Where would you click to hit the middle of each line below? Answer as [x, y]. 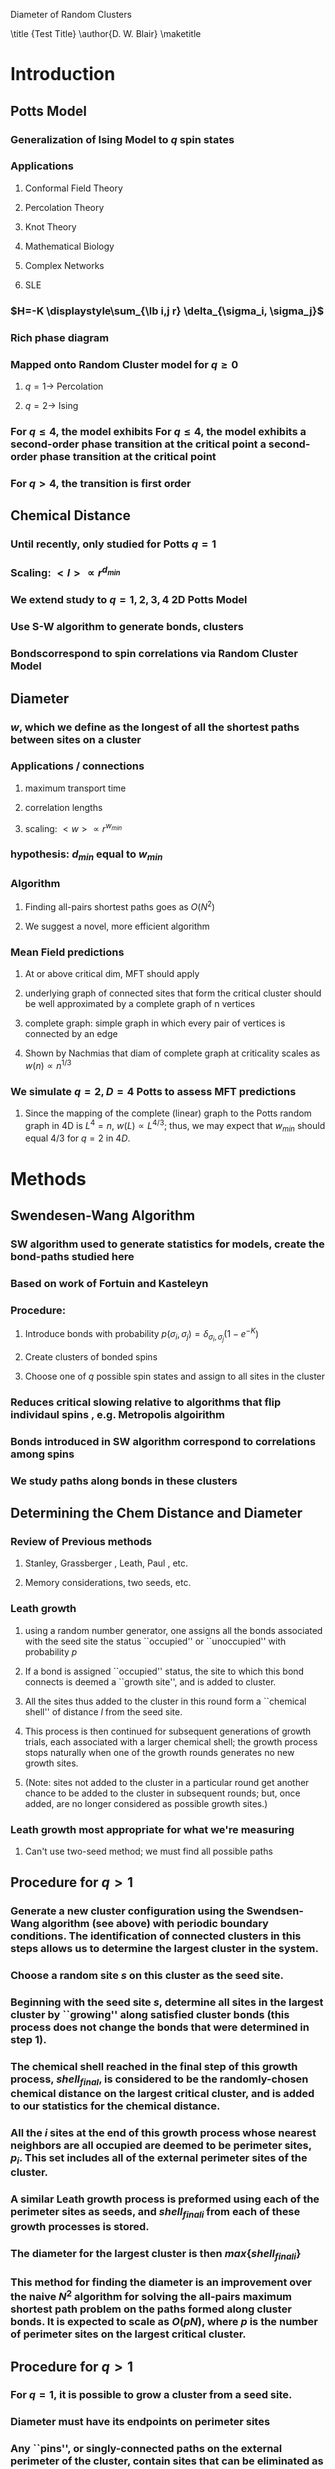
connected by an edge [71, 1033]
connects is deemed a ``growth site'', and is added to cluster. [150, 1681]
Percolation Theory [64, 207]
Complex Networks [64, 265]
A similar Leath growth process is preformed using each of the [165, 2199]
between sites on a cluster [76, 739]
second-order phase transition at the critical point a [138, 444]
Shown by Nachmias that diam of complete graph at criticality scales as [172, 1053]
